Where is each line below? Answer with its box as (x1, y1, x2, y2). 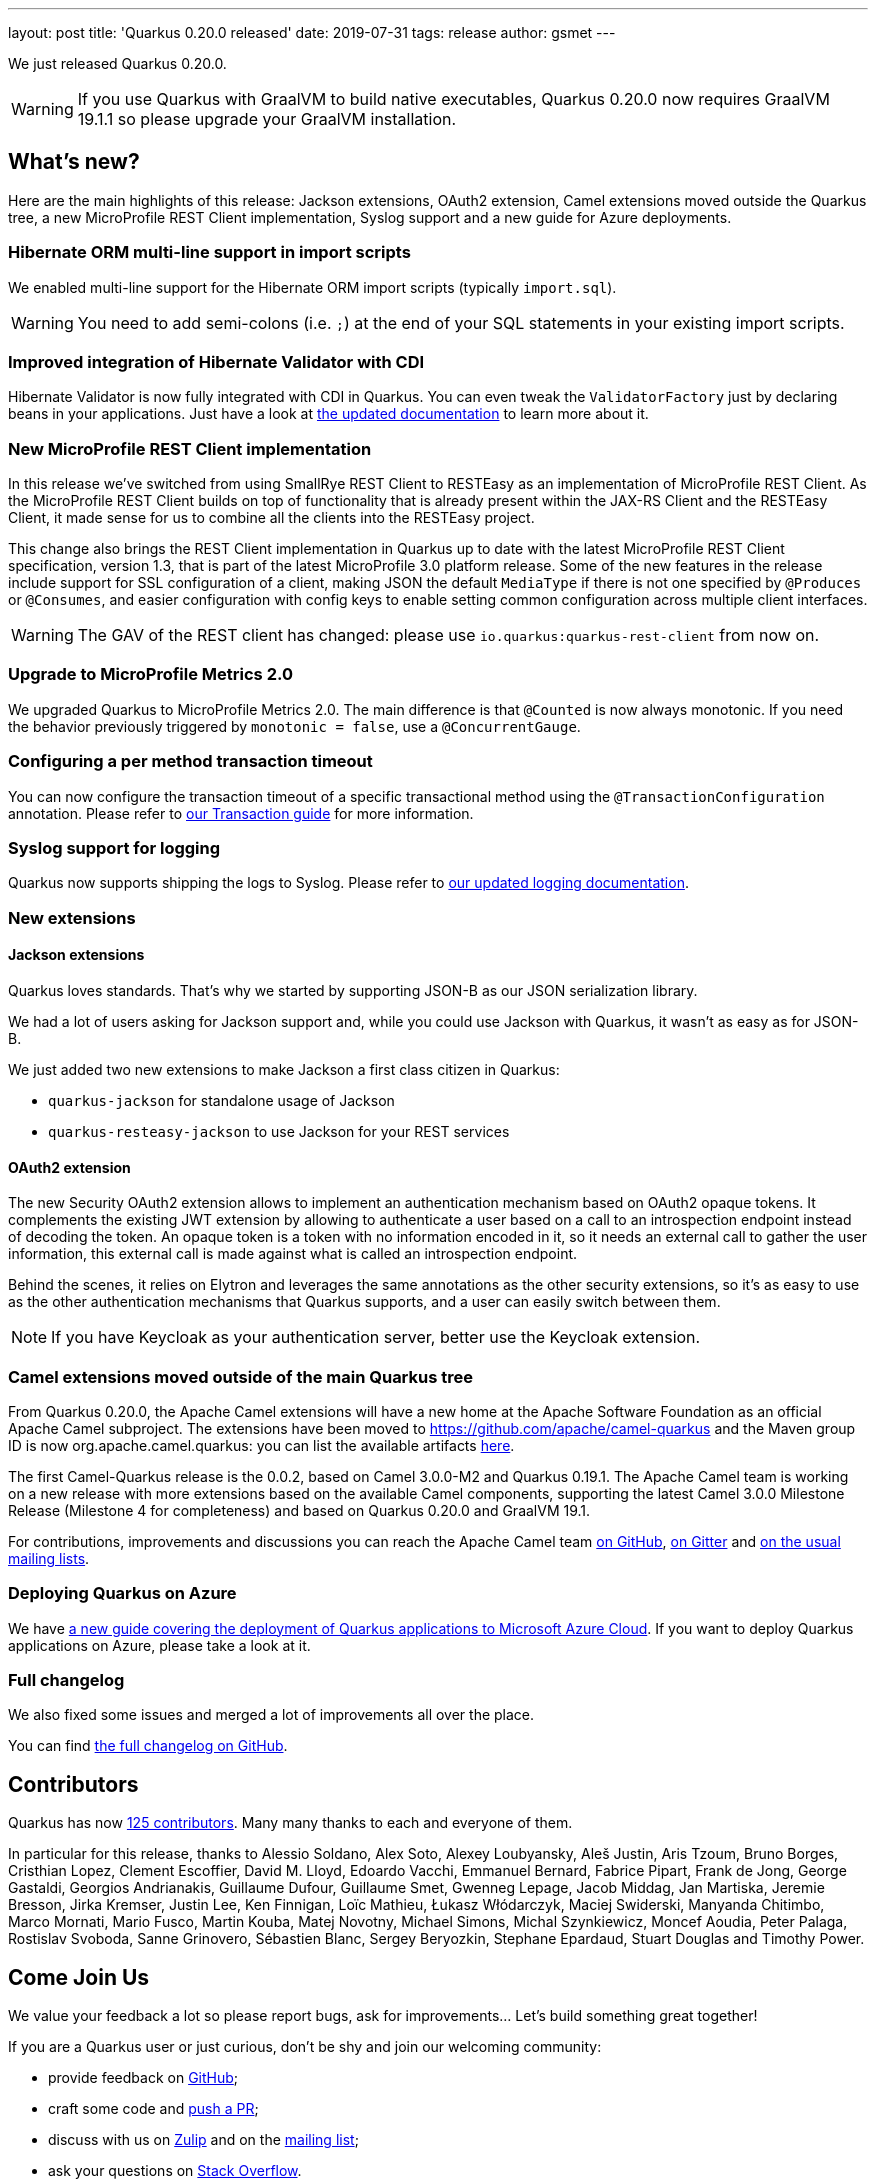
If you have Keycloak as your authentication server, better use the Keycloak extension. (51, 1327, 701, 1348)
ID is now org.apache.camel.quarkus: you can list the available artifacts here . (8, 1436, 515, 1454)
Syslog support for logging (8, 837, 221, 858)
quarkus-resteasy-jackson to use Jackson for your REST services (48, 1122, 510, 1140)
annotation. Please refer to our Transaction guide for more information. (8, 804, 474, 822)
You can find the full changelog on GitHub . (8, 1737, 288, 1755)
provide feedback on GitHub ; (48, 2069, 239, 2087)
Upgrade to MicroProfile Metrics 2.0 (8, 664, 293, 685)
